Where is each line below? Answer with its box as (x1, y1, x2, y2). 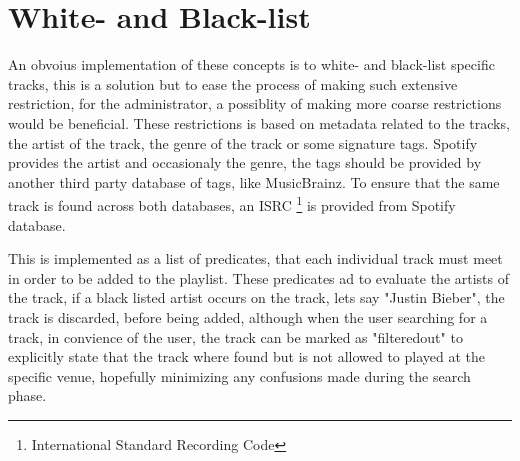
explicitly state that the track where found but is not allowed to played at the (8, 346, 486, 367)
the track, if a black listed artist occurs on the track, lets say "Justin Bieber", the (8, 287, 505, 308)
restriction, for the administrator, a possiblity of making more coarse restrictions (8, 93, 502, 114)
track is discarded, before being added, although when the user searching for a (8, 306, 488, 327)
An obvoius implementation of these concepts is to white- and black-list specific (8, 54, 495, 75)
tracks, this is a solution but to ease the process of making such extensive (8, 73, 458, 94)
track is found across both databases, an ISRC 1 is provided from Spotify (8, 192, 456, 215)
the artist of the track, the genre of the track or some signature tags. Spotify (8, 132, 478, 153)
